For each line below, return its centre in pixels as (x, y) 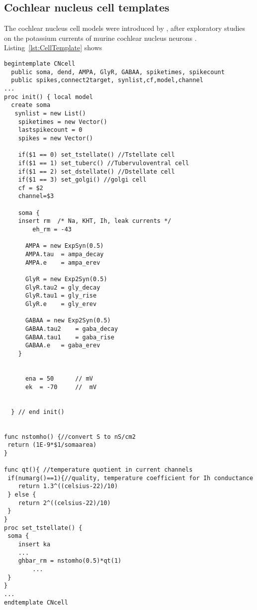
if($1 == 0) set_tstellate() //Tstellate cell (96, 155)
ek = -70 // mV (61, 387)
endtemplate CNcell (36, 602)
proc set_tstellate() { (43, 528)
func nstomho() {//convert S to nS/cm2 (70, 437)
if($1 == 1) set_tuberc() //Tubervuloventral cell (104, 163)
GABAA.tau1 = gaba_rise (70, 337)
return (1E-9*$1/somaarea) (52, 445)
